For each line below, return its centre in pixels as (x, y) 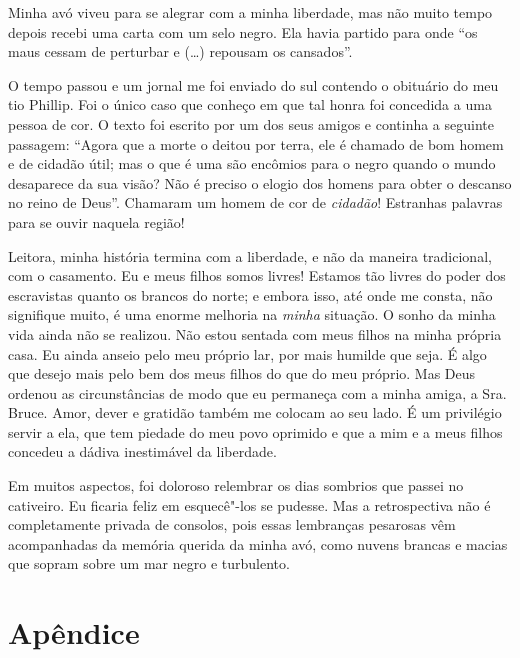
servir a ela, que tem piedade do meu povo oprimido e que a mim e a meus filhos (255, 431)
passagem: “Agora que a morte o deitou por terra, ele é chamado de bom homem (256, 143)
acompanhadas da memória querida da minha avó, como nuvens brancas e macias (258, 543)
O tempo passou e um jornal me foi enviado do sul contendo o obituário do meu (253, 84)
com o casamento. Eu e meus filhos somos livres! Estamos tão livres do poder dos (257, 275)
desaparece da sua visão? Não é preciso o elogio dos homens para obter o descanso (260, 182)
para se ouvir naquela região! (96, 221)
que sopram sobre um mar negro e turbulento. (149, 563)
